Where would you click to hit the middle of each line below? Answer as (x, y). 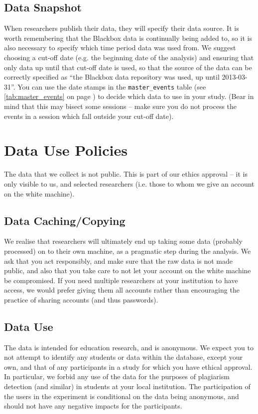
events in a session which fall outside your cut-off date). (89, 116)
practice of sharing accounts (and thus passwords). (81, 299)
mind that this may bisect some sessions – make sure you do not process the (121, 106)
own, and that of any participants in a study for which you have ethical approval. (128, 366)
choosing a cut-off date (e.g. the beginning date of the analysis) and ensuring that (129, 57)
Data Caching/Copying (65, 220)
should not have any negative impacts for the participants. (93, 406)
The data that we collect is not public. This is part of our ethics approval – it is (126, 174)
